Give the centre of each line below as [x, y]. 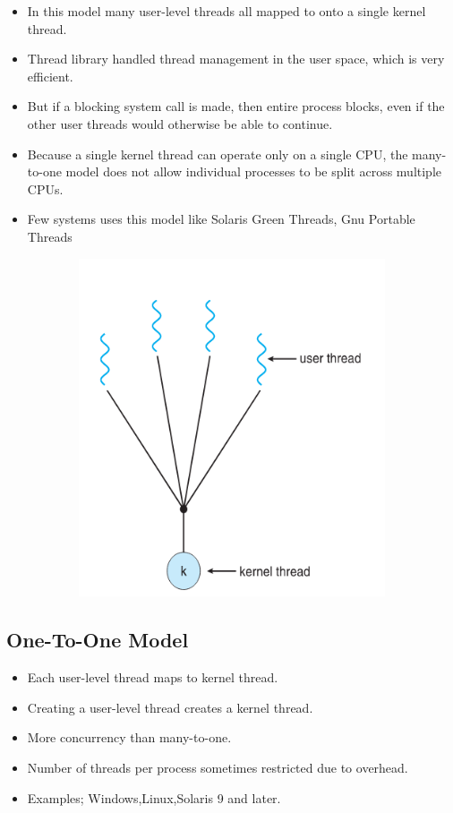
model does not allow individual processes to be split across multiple [254, 171]
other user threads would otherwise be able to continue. [180, 123]
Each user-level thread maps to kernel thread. [153, 677]
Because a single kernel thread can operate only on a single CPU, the [218, 154]
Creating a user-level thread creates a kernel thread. [170, 707]
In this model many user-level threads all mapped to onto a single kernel [226, 11]
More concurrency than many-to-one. [129, 737]
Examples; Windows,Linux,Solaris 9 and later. [154, 797]
